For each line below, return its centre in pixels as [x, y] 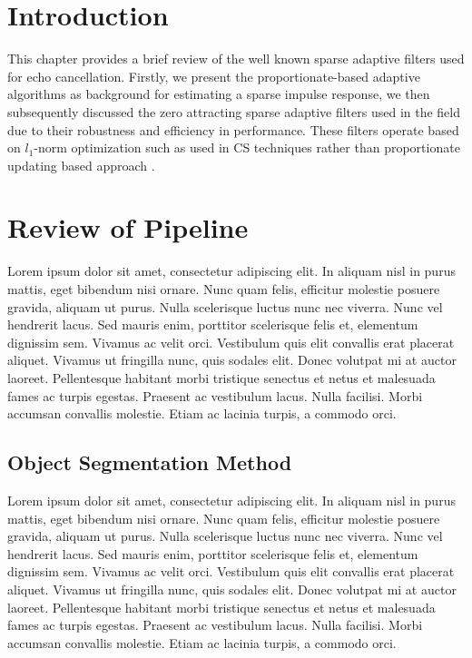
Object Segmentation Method [150, 462]
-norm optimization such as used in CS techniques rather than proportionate [247, 147]
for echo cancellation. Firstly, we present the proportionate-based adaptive [214, 76]
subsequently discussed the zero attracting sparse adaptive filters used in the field [234, 111]
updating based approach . [81, 165]
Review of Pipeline [128, 227]
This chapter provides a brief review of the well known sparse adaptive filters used [236, 59]
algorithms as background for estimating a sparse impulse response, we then [219, 94]
